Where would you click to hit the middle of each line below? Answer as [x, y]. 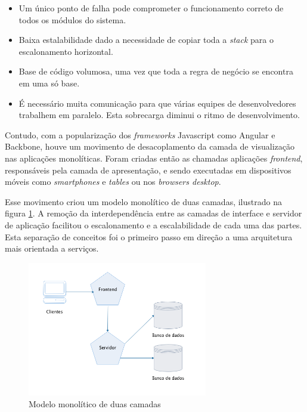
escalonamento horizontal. [66, 51]
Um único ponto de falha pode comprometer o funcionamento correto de [151, 8]
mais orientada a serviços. [52, 248]
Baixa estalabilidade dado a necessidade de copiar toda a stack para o [146, 40]
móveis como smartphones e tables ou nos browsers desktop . [113, 182]
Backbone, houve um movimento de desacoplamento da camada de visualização [150, 146]
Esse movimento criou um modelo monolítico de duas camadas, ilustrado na [143, 201]
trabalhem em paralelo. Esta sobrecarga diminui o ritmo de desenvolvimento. [159, 115]
